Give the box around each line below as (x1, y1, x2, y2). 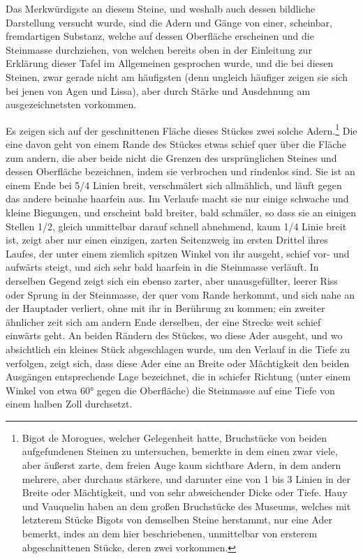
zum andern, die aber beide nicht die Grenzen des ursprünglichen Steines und (6, 150, 337, 165)
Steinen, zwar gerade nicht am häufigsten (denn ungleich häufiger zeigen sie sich (6, 69, 348, 84)
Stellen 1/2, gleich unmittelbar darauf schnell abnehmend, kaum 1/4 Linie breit (6, 218, 347, 233)
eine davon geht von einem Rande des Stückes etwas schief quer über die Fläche (6, 137, 346, 151)
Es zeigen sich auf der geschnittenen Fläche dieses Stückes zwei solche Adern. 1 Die (6, 121, 357, 137)
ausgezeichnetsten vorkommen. (6, 97, 137, 112)
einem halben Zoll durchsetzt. (6, 396, 133, 411)
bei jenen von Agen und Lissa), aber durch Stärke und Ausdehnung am (6, 83, 311, 98)
